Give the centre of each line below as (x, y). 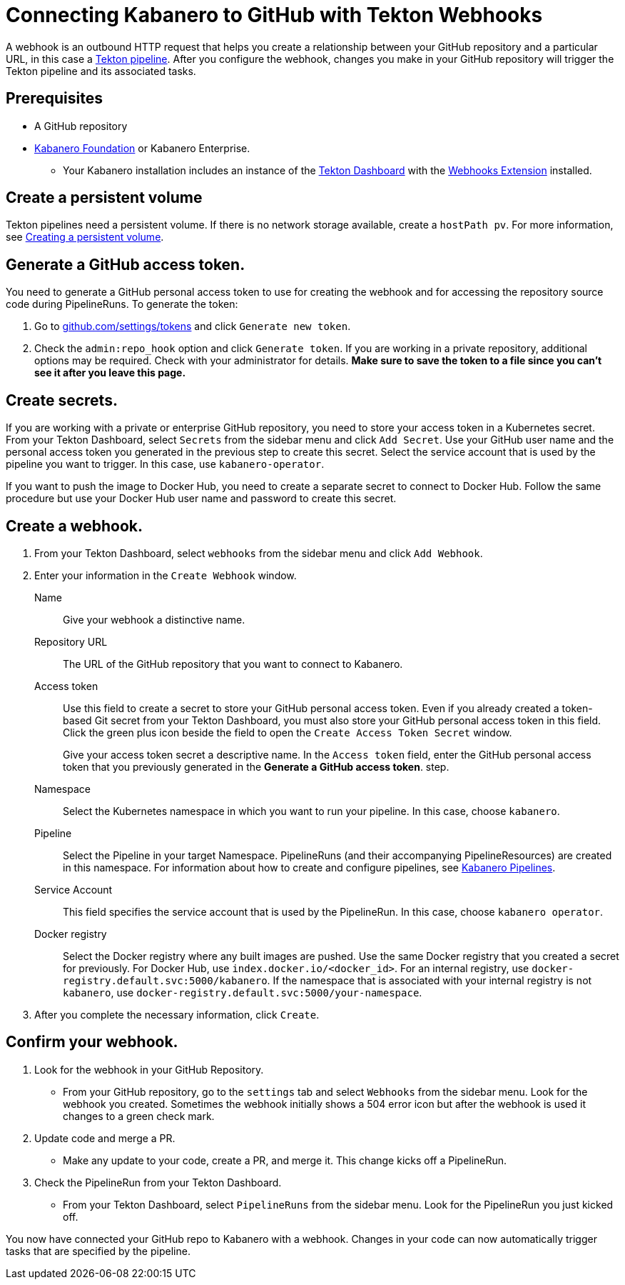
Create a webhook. (74, 526)
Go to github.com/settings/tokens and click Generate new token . (193, 326)
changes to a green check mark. (139, 1116)
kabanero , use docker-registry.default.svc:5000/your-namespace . (243, 992)
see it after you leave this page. (110, 373)
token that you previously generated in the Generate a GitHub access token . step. (256, 766)
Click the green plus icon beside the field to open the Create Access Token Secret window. (288, 732)
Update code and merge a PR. (105, 1138)
